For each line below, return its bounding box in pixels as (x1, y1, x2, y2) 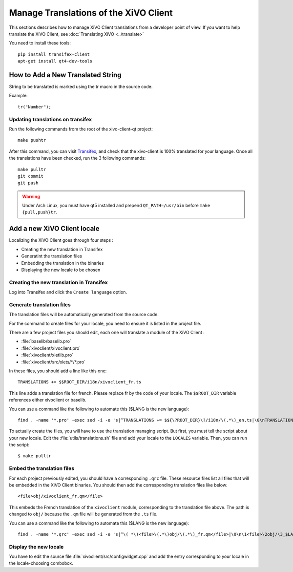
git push (18, 180, 39, 186)
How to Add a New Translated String (9, 71, 122, 79)
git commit (18, 173, 44, 179)
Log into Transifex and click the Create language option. (9, 289, 127, 295)
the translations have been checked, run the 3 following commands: (9, 155, 146, 161)
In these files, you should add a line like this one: (9, 368, 107, 374)
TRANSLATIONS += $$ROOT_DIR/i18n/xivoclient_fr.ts (18, 379, 142, 385)
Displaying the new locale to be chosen (21, 267, 101, 273)
